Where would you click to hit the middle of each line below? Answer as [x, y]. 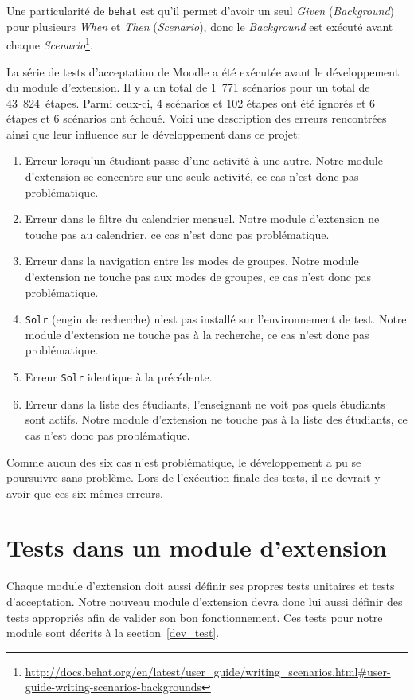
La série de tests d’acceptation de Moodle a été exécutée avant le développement [203, 71]
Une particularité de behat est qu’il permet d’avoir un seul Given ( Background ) [201, 10]
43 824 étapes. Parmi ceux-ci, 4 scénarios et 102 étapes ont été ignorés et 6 [191, 102]
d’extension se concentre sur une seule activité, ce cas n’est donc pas [192, 176]
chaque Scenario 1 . [50, 43]
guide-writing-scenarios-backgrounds [113, 687]
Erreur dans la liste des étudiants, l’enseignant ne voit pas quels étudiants [205, 403]
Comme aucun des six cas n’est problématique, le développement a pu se [184, 461]
